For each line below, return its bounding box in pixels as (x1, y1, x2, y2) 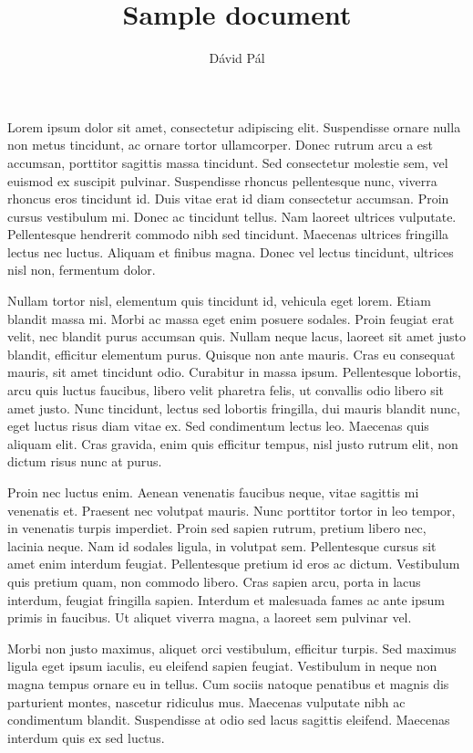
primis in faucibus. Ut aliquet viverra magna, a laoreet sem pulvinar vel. (7, 608, 412, 627)
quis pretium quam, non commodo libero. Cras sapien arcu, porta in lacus (7, 571, 421, 591)
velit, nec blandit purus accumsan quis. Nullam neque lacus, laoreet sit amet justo (7, 327, 466, 346)
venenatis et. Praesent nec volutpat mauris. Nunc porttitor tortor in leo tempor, (7, 500, 456, 519)
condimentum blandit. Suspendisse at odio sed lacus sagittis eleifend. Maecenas (7, 710, 450, 729)
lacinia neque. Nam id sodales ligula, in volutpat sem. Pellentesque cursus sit (7, 536, 437, 555)
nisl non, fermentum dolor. (7, 260, 156, 279)
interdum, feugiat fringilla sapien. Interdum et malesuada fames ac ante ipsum (7, 590, 445, 609)
